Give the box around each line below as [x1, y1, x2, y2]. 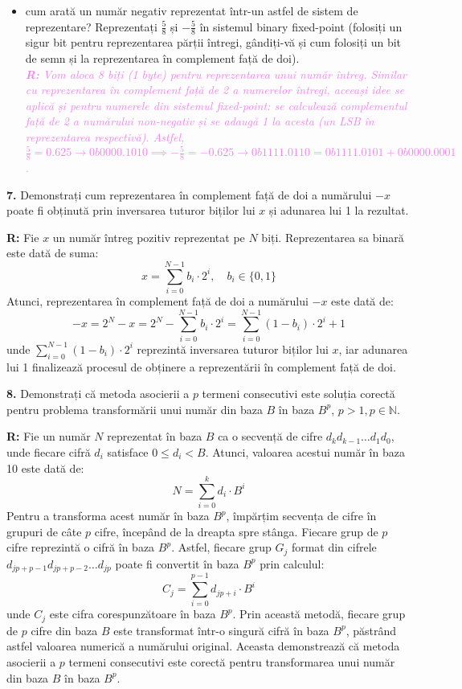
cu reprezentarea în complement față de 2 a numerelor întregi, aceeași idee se [25, 81, 405, 98]
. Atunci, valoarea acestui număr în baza [205, 443, 405, 460]
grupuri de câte [6, 523, 82, 539]
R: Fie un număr [6, 428, 91, 445]
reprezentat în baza [107, 428, 202, 445]
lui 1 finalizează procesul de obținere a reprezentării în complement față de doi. [6, 358, 396, 375]
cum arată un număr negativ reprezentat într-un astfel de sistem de [25, 2, 358, 18]
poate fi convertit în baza [115, 555, 239, 572]
